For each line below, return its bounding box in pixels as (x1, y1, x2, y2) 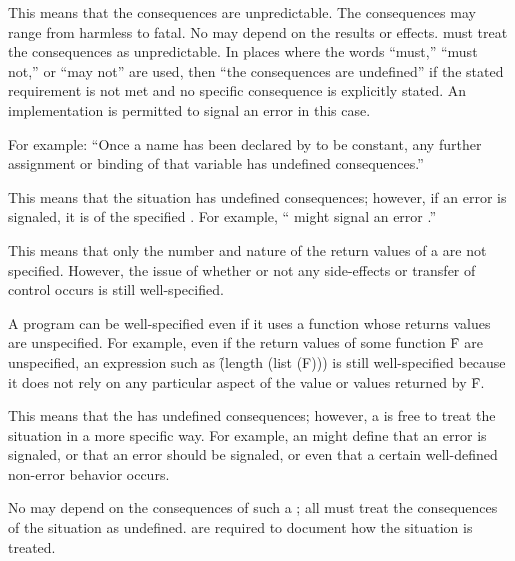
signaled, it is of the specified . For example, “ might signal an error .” (8, 206, 437, 227)
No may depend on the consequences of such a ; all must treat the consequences (8, 497, 498, 518)
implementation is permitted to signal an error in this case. (8, 99, 371, 120)
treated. (8, 536, 56, 557)
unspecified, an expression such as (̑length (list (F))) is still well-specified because (8, 351, 506, 372)
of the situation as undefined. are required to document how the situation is (8, 517, 473, 538)
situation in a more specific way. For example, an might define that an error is (8, 424, 487, 445)
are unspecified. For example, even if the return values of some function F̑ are (8, 332, 483, 353)
